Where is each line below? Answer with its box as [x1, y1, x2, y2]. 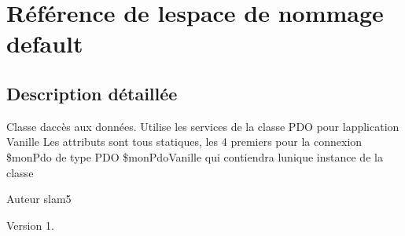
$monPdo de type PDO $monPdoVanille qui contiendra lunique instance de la [6, 148, 383, 165]
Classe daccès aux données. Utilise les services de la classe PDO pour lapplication [6, 118, 399, 134]
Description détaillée [6, 81, 178, 105]
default [6, 27, 83, 60]
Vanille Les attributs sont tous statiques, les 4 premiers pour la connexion [6, 133, 363, 150]
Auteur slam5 [6, 191, 72, 207]
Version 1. [6, 216, 54, 233]
